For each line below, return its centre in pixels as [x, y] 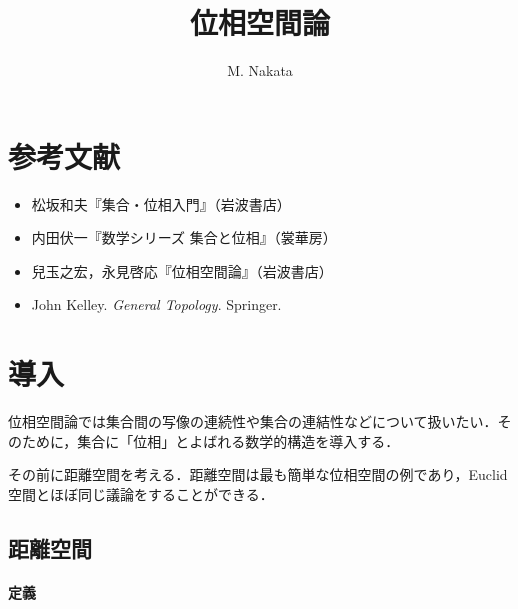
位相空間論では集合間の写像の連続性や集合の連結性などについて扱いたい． [253, 421]
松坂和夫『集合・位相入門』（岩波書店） [161, 203]
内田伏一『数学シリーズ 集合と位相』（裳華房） [184, 237]
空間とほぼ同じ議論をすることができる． [141, 493]
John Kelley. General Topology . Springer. [156, 304]
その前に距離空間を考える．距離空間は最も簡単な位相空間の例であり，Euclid [258, 474]
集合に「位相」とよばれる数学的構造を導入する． [238, 440]
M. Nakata [260, 70]
